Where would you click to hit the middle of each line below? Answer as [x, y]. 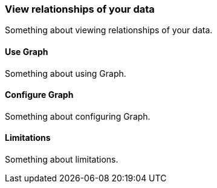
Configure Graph [39, 95]
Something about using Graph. [66, 73]
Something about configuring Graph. [78, 116]
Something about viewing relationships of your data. [109, 30]
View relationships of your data [80, 9]
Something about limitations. [62, 160]
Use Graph [27, 51]
